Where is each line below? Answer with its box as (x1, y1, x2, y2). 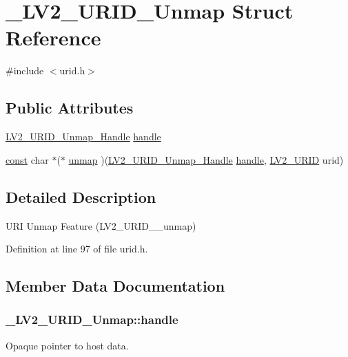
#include (6, 63, 44, 78)
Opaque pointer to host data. (6, 338, 129, 352)
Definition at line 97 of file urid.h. (6, 241, 148, 256)
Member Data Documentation (6, 275, 225, 296)
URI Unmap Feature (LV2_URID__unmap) (6, 218, 196, 232)
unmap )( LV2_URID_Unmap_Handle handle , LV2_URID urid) (68, 152, 344, 166)
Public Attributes (6, 97, 134, 118)
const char (6, 152, 49, 166)
